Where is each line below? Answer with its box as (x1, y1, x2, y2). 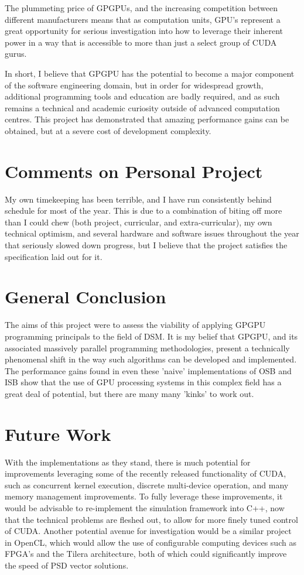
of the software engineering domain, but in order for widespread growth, (5, 78, 264, 91)
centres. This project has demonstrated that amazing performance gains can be (5, 113, 289, 125)
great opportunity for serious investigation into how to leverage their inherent (5, 25, 283, 37)
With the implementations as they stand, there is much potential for (5, 456, 251, 468)
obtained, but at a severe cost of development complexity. (5, 124, 211, 136)
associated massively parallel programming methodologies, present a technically (5, 341, 290, 354)
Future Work (5, 422, 111, 446)
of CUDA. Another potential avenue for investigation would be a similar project (5, 525, 292, 537)
